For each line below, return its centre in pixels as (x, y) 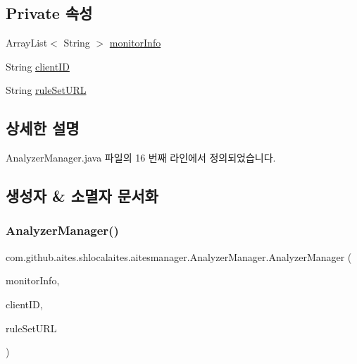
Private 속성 (49, 13)
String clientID (38, 66)
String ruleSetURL (46, 90)
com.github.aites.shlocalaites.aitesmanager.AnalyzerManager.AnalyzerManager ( (179, 256)
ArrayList (27, 43)
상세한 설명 (43, 128)
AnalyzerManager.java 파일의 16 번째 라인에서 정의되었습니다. (141, 158)
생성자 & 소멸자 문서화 (82, 196)
